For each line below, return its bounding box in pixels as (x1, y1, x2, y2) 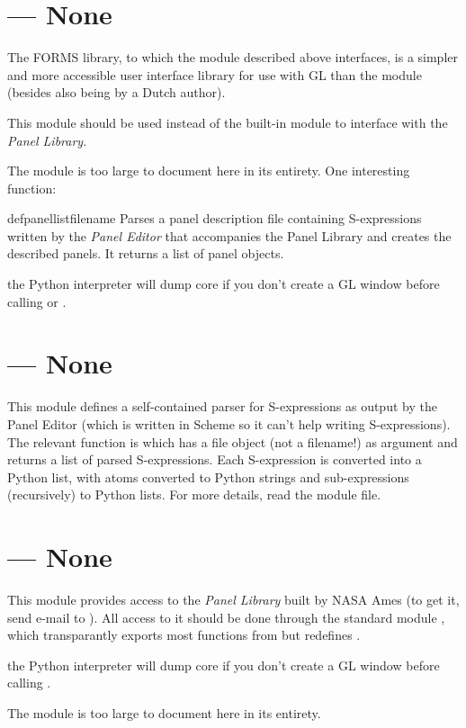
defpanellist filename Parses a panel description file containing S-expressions (7, 209, 422, 228)
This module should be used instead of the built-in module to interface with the (7, 112, 448, 131)
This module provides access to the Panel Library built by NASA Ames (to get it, (7, 590, 460, 609)
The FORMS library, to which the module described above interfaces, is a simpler (7, 48, 459, 67)
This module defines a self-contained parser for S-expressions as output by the (7, 397, 437, 416)
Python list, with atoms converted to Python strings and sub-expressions (7, 467, 409, 486)
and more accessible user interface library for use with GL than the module (7, 65, 422, 84)
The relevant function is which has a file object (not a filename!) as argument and (7, 432, 458, 451)
